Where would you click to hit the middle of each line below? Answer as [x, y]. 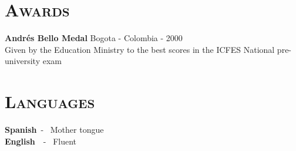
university [23, 61]
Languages [50, 101]
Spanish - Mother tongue [54, 130]
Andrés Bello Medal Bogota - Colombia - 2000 [94, 38]
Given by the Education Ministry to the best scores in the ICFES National [140, 49]
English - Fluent [41, 141]
